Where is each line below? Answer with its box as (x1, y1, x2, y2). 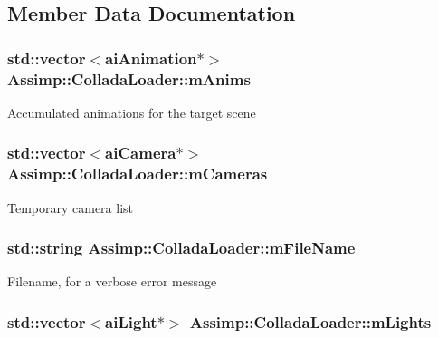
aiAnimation (105, 46, 197, 69)
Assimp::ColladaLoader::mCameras (7, 162, 268, 185)
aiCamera (105, 141, 176, 164)
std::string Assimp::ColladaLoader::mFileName (7, 237, 356, 259)
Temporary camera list (7, 198, 134, 217)
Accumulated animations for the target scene (7, 102, 256, 121)
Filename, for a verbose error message (7, 272, 217, 291)
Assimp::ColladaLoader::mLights (189, 310, 432, 333)
